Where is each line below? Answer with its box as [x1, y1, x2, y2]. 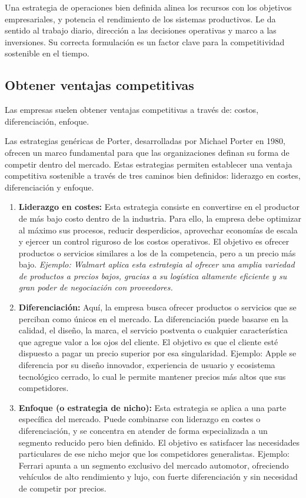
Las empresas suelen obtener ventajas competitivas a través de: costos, [5, 103, 259, 116]
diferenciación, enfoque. [5, 115, 89, 127]
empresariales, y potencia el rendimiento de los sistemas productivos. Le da [5, 12, 276, 25]
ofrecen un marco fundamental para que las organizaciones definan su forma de [5, 146, 290, 158]
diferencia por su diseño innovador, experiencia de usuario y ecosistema [18, 359, 275, 371]
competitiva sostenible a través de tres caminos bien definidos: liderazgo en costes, [5, 169, 301, 182]
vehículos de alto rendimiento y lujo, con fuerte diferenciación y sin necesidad [18, 470, 298, 483]
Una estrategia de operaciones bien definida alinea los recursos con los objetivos [5, 1, 292, 13]
